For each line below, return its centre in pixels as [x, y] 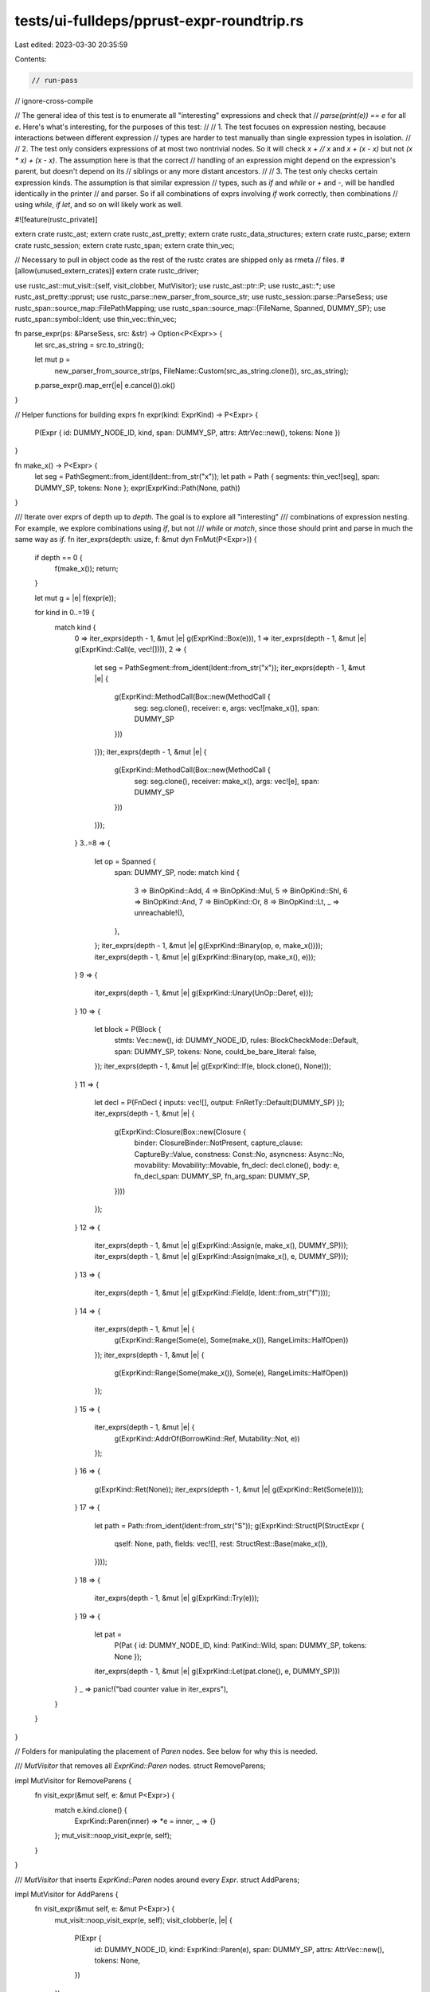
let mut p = [53, 359]
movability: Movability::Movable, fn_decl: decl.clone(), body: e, [237, 1165]
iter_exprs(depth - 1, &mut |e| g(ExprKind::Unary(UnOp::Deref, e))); [204, 993]
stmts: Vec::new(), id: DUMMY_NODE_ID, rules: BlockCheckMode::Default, [236, 1041]
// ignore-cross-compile [54, 100]
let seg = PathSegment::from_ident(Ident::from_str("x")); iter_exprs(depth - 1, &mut [230, 667]
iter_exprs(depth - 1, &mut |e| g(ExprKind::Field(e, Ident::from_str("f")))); [212, 1293]
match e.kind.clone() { [91, 1810]
